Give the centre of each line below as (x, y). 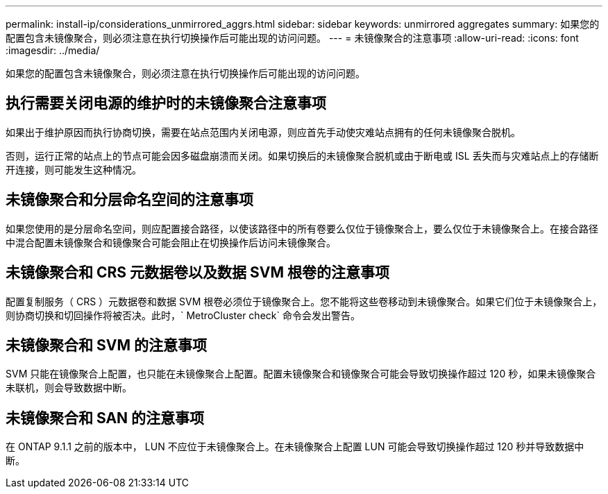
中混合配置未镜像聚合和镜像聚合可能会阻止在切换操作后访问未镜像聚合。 (171, 242)
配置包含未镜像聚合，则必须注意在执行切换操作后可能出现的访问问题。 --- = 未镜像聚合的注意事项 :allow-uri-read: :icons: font (292, 38)
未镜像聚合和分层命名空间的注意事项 (129, 200)
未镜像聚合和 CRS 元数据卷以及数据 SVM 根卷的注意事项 (197, 273)
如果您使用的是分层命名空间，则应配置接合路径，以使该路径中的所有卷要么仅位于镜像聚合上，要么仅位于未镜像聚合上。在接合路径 (302, 228)
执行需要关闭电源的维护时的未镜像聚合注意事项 (166, 103)
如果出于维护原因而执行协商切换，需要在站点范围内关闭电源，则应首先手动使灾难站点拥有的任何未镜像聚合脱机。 (263, 132)
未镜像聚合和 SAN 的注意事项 (105, 418)
